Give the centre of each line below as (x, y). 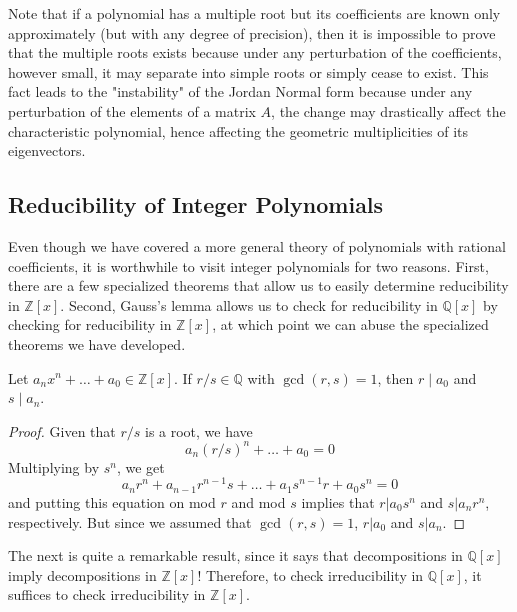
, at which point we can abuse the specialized (350, 324)
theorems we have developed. (97, 343)
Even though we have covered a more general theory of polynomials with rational (257, 245)
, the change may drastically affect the (388, 110)
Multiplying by (54, 466)
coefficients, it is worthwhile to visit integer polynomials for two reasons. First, (248, 265)
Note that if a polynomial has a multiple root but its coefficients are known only (254, 13)
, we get (140, 466)
